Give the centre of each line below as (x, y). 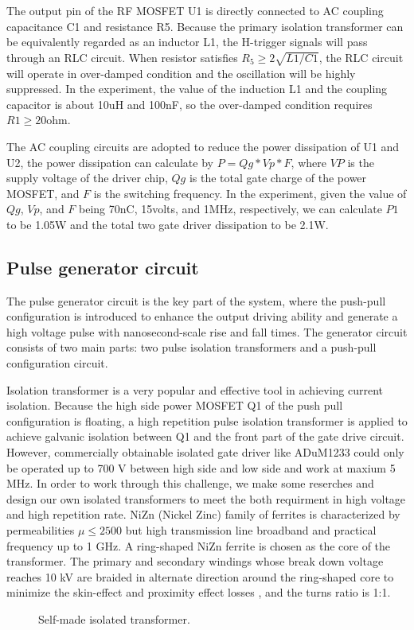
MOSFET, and (43, 193)
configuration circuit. (57, 363)
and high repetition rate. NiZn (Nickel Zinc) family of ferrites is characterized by (203, 514)
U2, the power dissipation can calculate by (110, 162)
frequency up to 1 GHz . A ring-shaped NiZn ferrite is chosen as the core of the (199, 545)
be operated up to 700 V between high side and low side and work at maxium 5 (201, 467)
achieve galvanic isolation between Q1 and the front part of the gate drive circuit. (205, 436)
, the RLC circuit (361, 57)
